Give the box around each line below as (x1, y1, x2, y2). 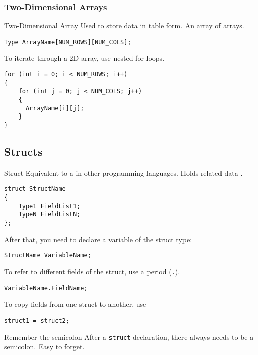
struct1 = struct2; (4, 317, 69, 324)
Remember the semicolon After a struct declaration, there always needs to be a (4, 331, 254, 342)
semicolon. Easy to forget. (4, 341, 85, 352)
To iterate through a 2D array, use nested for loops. (4, 53, 165, 63)
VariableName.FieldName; (4, 284, 88, 292)
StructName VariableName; (4, 252, 91, 259)
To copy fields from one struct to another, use (4, 299, 146, 309)
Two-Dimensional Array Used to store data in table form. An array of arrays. (4, 20, 244, 31)
